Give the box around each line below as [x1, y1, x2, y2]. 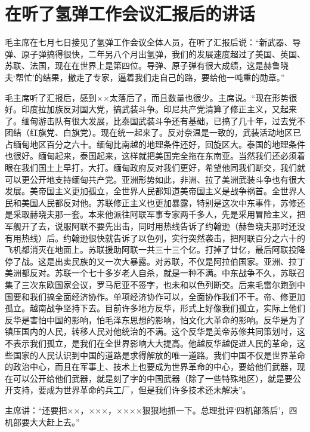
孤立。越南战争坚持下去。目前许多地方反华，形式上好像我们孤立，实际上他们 [5, 302, 305, 314]
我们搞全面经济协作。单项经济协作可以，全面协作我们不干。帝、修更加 [29, 290, 305, 302]
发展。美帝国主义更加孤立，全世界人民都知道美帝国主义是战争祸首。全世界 [5, 185, 297, 197]
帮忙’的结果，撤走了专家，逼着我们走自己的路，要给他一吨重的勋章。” [15, 71, 285, 83]
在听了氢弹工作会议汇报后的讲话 [5, 1, 256, 26]
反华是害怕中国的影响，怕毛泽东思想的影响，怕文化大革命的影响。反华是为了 [5, 313, 305, 326]
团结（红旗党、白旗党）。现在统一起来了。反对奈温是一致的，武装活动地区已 [5, 126, 301, 139]
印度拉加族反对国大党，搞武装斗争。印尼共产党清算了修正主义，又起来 [21, 103, 297, 115]
